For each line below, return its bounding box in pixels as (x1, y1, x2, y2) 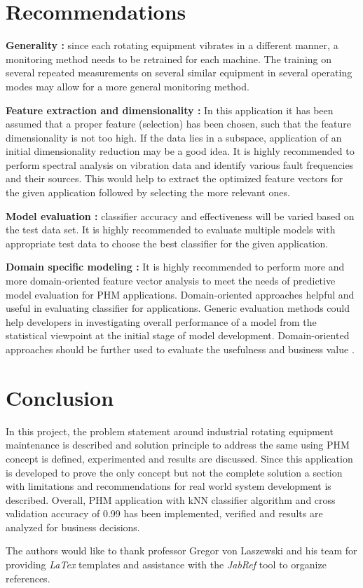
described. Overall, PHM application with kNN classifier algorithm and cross (6, 492, 336, 507)
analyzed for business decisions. (6, 519, 140, 534)
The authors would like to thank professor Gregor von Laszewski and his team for (6, 543, 357, 558)
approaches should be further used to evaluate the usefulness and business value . (6, 342, 355, 356)
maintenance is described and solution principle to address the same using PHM (6, 437, 350, 452)
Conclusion (6, 383, 114, 411)
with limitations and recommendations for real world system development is (6, 479, 331, 493)
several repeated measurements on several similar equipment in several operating (6, 65, 352, 80)
